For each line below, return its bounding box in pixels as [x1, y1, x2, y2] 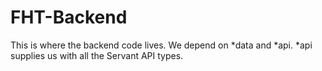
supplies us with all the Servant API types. [10, 49, 184, 61]
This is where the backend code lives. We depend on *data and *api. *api [10, 39, 313, 51]
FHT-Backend [10, 6, 128, 29]
